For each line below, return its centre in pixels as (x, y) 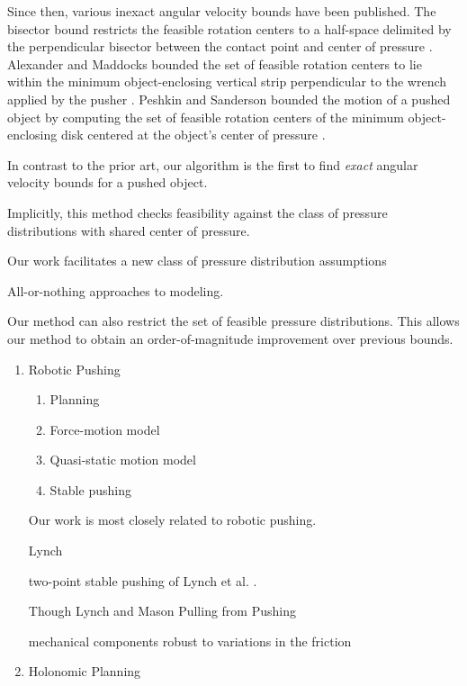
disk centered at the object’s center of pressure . (193, 135)
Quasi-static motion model (123, 460)
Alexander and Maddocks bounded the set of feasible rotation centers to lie (215, 63)
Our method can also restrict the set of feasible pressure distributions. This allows (233, 321)
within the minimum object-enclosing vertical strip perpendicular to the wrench (227, 81)
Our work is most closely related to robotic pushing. (172, 520)
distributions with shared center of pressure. (129, 230)
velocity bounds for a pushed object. (108, 182)
